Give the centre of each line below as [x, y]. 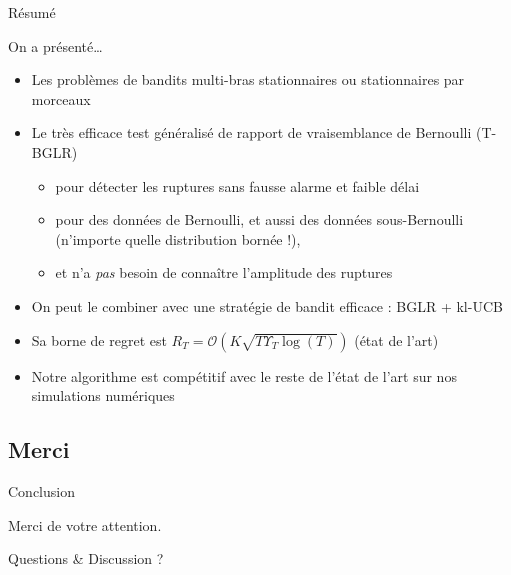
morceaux [61, 98]
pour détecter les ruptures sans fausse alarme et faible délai [237, 185]
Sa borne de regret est [99, 339]
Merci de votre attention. [85, 524]
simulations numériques [103, 395]
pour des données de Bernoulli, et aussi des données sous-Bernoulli [259, 219]
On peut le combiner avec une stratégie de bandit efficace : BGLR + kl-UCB [267, 305]
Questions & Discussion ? [86, 558]
